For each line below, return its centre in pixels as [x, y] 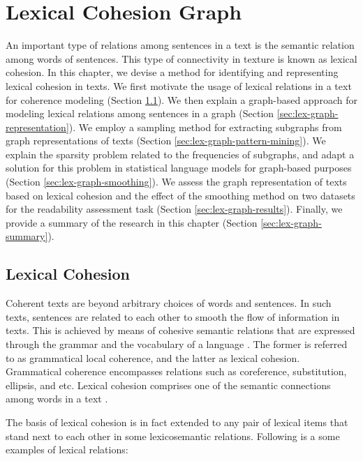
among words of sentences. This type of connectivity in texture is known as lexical [181, 58]
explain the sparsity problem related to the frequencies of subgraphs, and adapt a [180, 154]
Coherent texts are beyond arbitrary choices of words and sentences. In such [169, 303]
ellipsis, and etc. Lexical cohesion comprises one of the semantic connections [168, 385]
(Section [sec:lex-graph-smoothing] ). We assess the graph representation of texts [176, 182]
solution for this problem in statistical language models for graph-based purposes [179, 168]
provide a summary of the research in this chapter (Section [132, 222]
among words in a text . [57, 399]
